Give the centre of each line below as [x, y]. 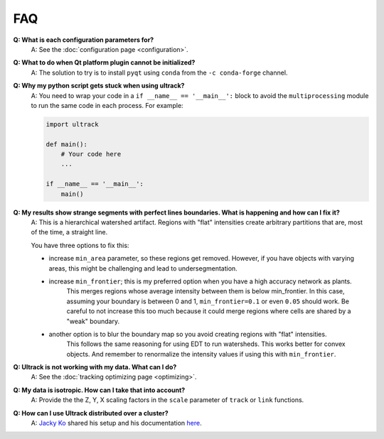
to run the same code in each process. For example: [107, 105]
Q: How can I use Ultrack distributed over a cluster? [91, 413]
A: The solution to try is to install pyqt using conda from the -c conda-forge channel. [159, 72]
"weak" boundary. [93, 321]
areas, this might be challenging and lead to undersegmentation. [143, 268]
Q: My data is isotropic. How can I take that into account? [99, 390]
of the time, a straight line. [69, 232]
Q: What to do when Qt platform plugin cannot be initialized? [104, 63]
